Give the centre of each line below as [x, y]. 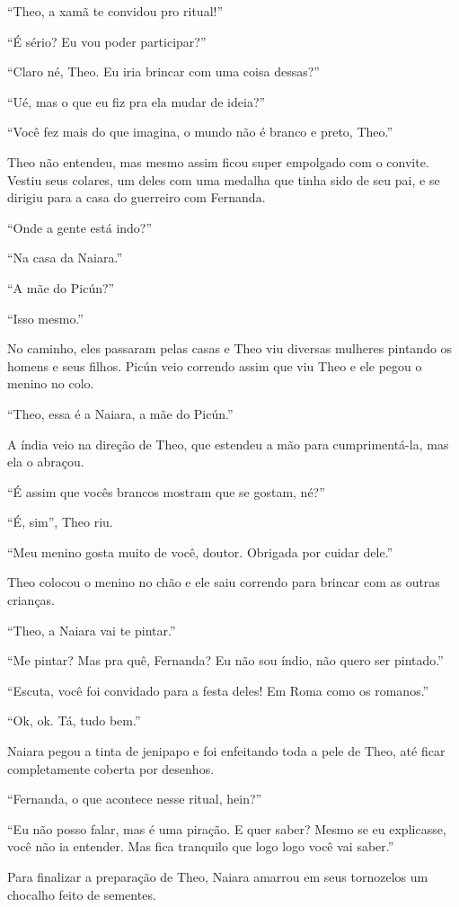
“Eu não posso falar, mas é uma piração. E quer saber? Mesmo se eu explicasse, [227, 828]
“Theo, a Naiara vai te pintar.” [92, 630]
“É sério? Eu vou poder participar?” [107, 41]
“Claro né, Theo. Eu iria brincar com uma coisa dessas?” [163, 71]
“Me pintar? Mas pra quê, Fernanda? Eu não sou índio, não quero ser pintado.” [225, 660]
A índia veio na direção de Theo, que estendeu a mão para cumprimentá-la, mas [228, 444]
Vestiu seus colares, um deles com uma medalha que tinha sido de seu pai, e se [224, 179]
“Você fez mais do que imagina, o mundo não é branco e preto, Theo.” [200, 132]
